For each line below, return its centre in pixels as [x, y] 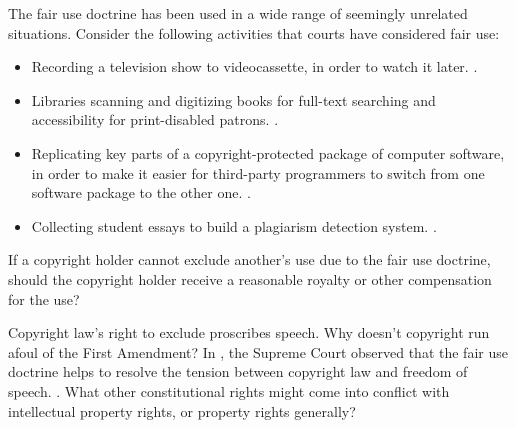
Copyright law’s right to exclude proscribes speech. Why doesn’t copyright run [249, 332]
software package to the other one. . [141, 192]
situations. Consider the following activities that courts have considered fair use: [254, 32]
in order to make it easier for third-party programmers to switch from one [258, 172]
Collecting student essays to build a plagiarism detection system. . [234, 225]
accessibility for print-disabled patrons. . [155, 119]
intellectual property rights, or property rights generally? [182, 410]
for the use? [44, 298]
